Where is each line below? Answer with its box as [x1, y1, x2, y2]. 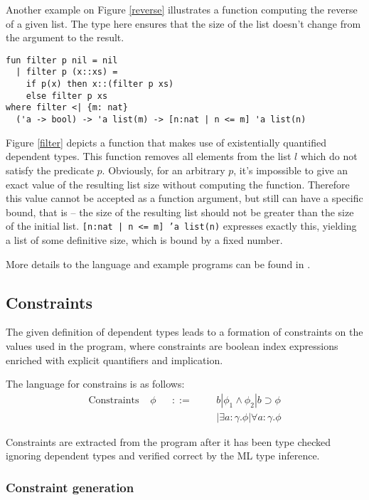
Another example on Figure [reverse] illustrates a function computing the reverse [6, 2, 358, 16]
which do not [300, 149, 358, 164]
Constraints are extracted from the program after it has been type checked [6, 434, 331, 449]
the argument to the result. [6, 30, 124, 45]
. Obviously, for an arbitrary [102, 162, 225, 177]
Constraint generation [6, 478, 134, 496]
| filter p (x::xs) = [16, 67, 118, 78]
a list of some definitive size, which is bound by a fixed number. [6, 232, 283, 247]
